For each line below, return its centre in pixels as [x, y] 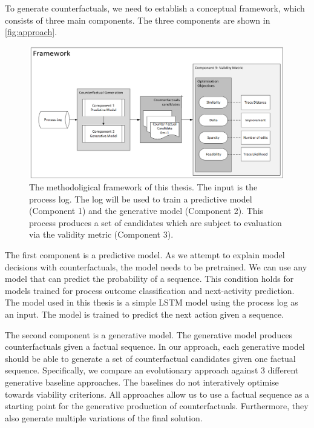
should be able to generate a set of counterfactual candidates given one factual [150, 358]
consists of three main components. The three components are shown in [138, 20]
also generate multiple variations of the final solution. [104, 417]
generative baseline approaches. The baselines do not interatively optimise [142, 382]
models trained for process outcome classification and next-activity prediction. [150, 290]
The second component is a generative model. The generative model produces [149, 334]
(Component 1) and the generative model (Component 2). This [146, 211]
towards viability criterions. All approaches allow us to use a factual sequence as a [157, 394]
